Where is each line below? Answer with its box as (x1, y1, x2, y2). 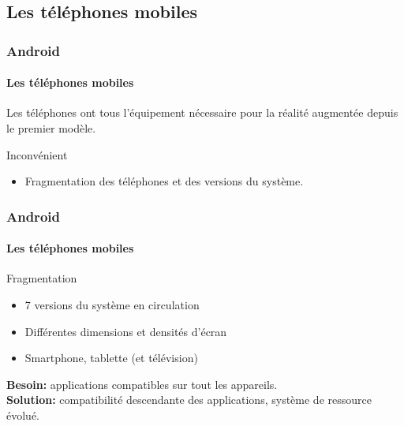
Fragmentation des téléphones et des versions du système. (24, 173, 304, 189)
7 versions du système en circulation (24, 297, 200, 313)
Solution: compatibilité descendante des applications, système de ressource (6, 391, 372, 408)
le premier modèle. (6, 120, 96, 136)
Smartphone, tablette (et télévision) (24, 349, 198, 366)
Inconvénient (6, 146, 68, 163)
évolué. (6, 407, 39, 423)
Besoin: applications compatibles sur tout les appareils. (6, 376, 278, 392)
